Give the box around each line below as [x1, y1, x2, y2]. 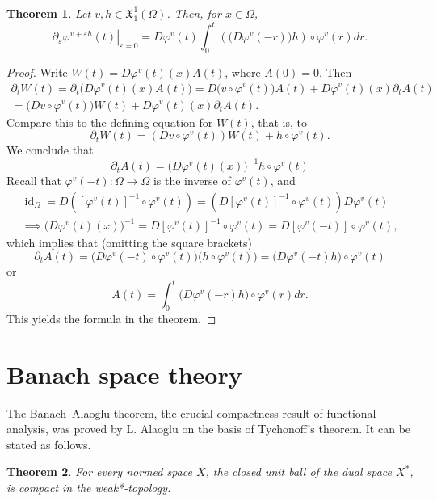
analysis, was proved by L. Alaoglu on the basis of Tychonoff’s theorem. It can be [6, 420, 411, 437]
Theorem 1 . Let [6, 5, 91, 21]
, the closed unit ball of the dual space [205, 463, 393, 480]
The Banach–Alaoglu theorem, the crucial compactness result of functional [6, 404, 376, 421]
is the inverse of [153, 172, 231, 189]
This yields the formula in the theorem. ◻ [6, 309, 216, 326]
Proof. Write [6, 63, 68, 80]
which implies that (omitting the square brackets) [6, 234, 253, 251]
